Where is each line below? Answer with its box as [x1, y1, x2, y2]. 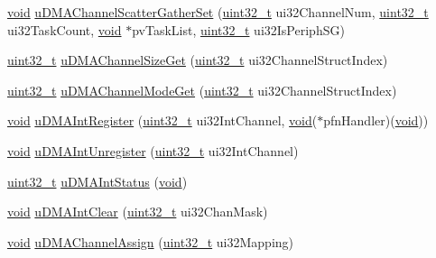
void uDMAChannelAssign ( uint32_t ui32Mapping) [7, 232, 294, 251]
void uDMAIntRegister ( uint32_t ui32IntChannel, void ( [7, 111, 318, 130]
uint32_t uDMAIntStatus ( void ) [7, 171, 188, 190]
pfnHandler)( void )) [323, 111, 429, 130]
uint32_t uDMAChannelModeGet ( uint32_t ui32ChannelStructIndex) [7, 80, 397, 99]
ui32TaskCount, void [7, 20, 122, 39]
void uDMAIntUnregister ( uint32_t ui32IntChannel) [7, 141, 299, 160]
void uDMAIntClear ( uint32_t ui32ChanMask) [7, 202, 268, 221]
